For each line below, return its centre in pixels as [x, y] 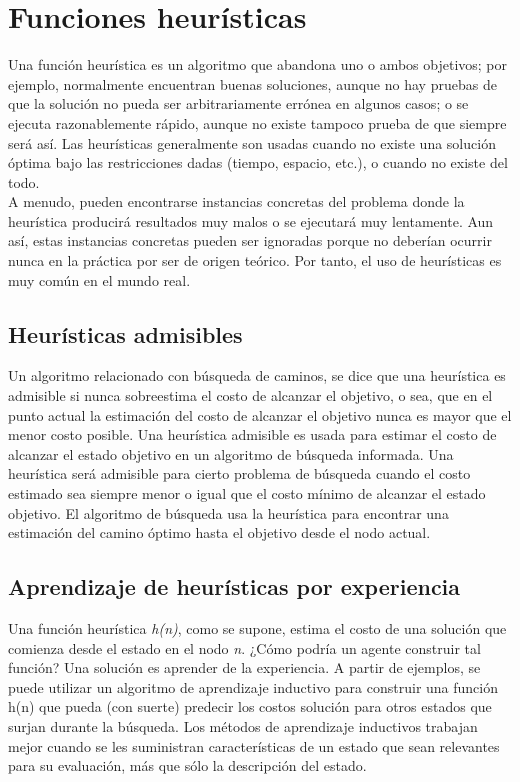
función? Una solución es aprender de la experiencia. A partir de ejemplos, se [244, 667]
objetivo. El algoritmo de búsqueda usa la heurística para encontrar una [228, 512]
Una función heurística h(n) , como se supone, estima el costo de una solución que [257, 628]
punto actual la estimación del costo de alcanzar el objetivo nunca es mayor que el [260, 414]
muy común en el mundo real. [99, 279]
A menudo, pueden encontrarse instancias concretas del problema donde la [236, 201]
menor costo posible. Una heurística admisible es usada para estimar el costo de [252, 434]
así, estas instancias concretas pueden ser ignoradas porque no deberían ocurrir [250, 240]
